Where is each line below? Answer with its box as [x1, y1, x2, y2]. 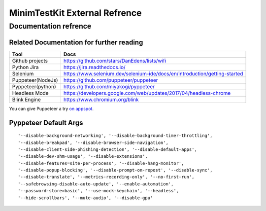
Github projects [12, 57, 48, 64]
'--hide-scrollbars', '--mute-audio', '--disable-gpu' [18, 195, 153, 201]
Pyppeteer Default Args [9, 118, 83, 127]
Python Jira [12, 64, 39, 70]
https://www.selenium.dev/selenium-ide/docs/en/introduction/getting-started [63, 70, 243, 77]
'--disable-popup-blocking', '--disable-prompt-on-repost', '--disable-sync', [18, 168, 213, 173]
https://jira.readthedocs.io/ [63, 64, 126, 70]
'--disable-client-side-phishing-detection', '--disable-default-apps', [18, 146, 197, 152]
